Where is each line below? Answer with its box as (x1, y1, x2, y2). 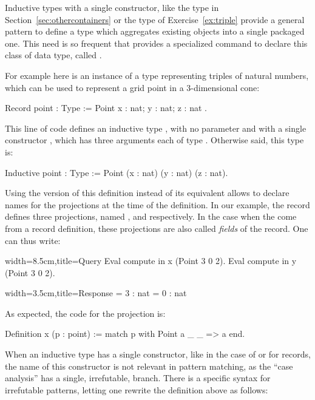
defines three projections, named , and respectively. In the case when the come (5, 210, 297, 223)
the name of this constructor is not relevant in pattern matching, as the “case (5, 359, 293, 372)
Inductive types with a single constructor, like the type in (5, 1, 219, 13)
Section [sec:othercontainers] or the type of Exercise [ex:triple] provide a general (5, 13, 305, 25)
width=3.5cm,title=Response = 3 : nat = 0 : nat (5, 286, 187, 299)
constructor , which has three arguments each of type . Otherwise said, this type (5, 134, 304, 146)
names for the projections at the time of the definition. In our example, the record (5, 198, 310, 211)
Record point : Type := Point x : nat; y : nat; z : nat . (5, 101, 207, 114)
